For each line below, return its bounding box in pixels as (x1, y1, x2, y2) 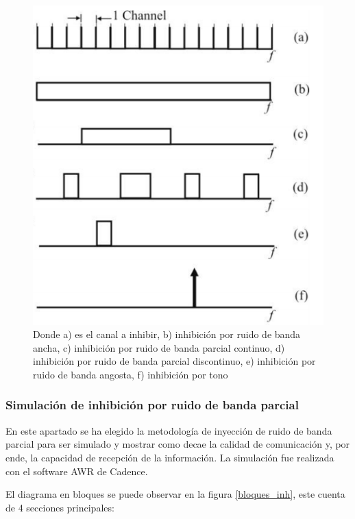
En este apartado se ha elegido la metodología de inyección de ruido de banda (5, 423, 332, 437)
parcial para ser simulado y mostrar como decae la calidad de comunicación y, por (5, 437, 350, 451)
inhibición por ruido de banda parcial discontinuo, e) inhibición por (33, 354, 316, 368)
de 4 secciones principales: (5, 500, 114, 514)
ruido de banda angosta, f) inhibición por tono (33, 367, 228, 381)
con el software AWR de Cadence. (5, 463, 148, 478)
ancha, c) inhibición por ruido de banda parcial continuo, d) (33, 340, 285, 354)
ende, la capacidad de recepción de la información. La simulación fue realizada (5, 450, 334, 464)
